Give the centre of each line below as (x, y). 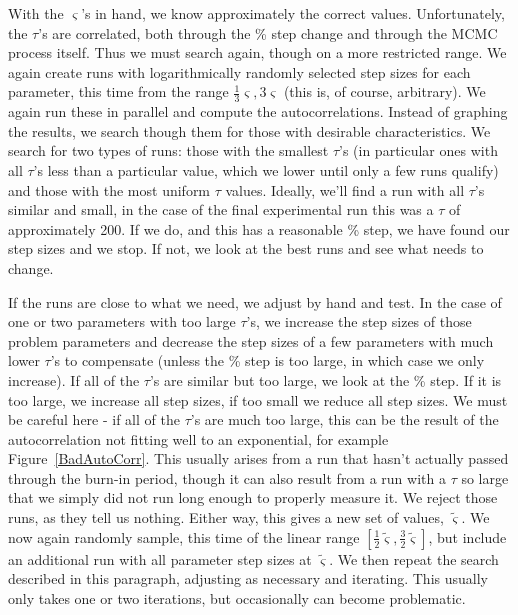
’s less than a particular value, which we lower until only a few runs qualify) (266, 169)
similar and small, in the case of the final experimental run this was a (221, 209)
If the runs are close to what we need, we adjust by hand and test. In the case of (255, 301)
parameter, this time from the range (118, 91)
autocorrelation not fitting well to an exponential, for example (198, 438)
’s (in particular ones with (418, 150)
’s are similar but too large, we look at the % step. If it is (325, 379)
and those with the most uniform (109, 189)
